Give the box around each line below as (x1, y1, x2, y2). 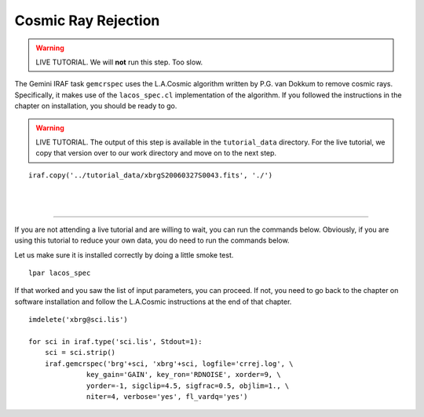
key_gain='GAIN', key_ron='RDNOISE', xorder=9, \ (86, 370, 282, 379)
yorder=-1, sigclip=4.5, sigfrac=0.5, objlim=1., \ (86, 381, 290, 390)
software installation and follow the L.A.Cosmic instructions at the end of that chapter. (14, 297, 292, 306)
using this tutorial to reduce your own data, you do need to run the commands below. (14, 236, 290, 245)
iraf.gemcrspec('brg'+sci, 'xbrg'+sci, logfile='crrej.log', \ (44, 359, 294, 368)
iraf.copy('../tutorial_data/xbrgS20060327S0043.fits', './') (28, 170, 273, 180)
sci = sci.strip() (44, 348, 116, 357)
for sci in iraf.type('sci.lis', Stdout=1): (28, 337, 203, 346)
